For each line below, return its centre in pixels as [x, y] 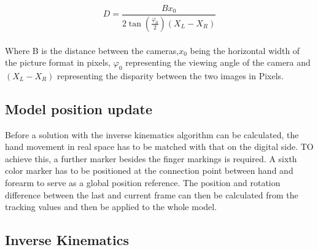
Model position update [79, 108]
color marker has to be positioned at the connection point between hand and [149, 170]
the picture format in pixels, [58, 62]
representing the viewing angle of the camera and [218, 62]
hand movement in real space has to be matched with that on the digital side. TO [159, 146]
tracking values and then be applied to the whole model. [111, 207]
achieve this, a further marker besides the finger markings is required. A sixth [151, 158]
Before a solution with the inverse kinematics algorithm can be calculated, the [152, 134]
